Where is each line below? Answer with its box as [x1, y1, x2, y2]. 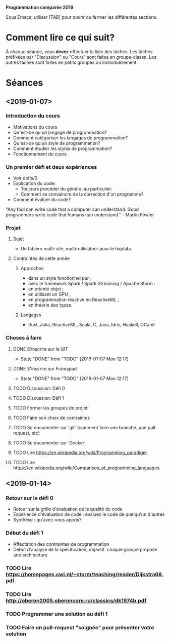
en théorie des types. [28, 302, 73, 308]
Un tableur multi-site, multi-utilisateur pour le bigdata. [20, 246, 133, 252]
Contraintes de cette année [13, 255, 70, 261]
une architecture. [13, 552, 49, 558]
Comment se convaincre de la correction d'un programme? [20, 191, 144, 197]
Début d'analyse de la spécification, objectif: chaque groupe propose [13, 546, 157, 552]
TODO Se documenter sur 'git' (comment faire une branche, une [13, 424, 147, 430]
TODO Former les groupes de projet [13, 405, 88, 411]
